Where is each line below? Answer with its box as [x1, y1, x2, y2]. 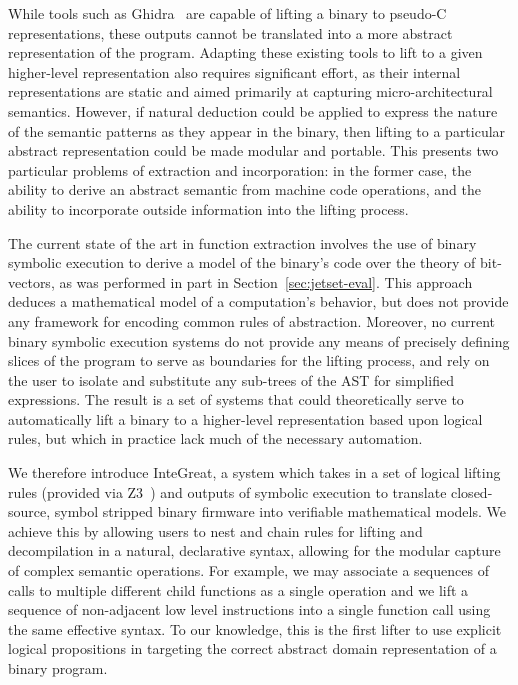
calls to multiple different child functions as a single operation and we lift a [8, 579, 469, 600]
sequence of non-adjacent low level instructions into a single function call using [8, 599, 491, 620]
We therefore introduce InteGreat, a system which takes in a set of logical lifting [8, 462, 501, 483]
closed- [451, 481, 493, 502]
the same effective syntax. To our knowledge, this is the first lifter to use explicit [8, 618, 502, 639]
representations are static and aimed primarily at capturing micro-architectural [8, 81, 493, 102]
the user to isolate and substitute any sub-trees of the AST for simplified [8, 369, 454, 390]
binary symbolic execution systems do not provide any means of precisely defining [8, 330, 510, 351]
